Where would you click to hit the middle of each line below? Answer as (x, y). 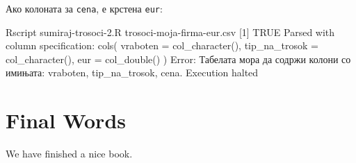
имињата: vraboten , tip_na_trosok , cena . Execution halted (132, 72)
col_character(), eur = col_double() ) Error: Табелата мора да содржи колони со (178, 59)
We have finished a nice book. (69, 154)
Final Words (66, 120)
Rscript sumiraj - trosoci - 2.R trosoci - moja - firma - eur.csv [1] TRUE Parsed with (170, 32)
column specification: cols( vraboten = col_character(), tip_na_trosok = (162, 45)
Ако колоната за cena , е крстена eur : (84, 8)
